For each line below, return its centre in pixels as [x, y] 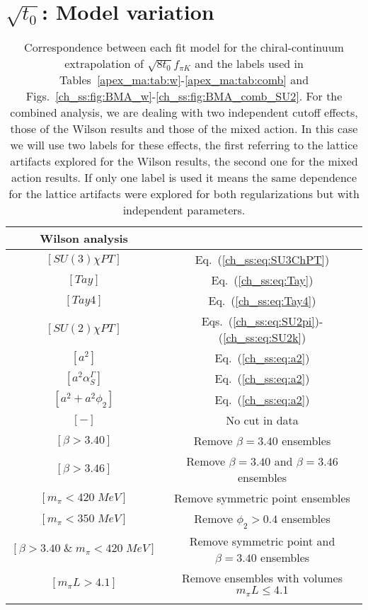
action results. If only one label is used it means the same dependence [184, 178]
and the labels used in [249, 64]
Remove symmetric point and [262, 541]
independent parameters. [184, 210]
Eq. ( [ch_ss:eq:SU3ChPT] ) [262, 260]
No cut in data [262, 420]
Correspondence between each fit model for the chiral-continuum [184, 47]
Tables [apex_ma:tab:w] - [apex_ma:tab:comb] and [184, 80]
